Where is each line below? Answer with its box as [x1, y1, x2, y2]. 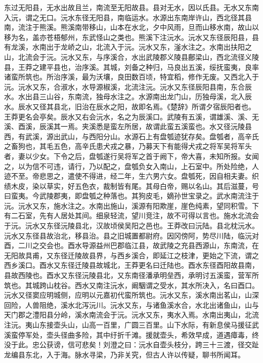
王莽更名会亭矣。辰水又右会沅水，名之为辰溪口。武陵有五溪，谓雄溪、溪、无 [4, 111, 259, 122]
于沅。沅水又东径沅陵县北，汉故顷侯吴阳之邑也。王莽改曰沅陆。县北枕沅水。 [4, 220, 259, 231]
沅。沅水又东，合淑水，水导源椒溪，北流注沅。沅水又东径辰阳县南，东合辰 [4, 81, 252, 92]
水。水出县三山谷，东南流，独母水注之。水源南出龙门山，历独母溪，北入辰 [4, 91, 252, 102]
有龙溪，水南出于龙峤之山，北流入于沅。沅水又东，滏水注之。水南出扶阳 [4, 42, 245, 52]
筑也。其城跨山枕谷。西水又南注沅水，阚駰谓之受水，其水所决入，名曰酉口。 [4, 279, 259, 290]
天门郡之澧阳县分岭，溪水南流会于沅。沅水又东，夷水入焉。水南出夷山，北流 [4, 309, 259, 320]
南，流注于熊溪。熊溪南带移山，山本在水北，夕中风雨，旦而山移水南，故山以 [4, 22, 259, 32]
